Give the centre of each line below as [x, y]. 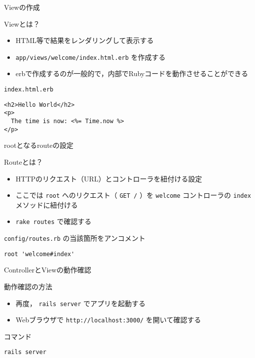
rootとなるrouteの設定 [39, 145]
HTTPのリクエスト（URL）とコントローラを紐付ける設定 [109, 178]
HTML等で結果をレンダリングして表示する [85, 40]
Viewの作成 [22, 7]
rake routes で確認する [54, 221]
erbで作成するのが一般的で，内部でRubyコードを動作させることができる [132, 73]
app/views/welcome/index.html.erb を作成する [91, 57]
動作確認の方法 [28, 286]
